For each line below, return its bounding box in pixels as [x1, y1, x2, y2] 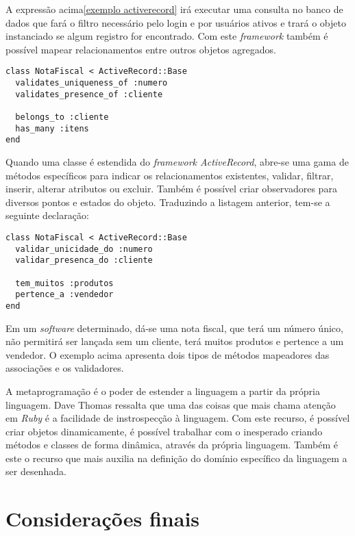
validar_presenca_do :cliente [15, 255, 153, 266]
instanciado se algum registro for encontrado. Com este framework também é [5, 29, 328, 43]
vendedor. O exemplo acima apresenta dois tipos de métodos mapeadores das [5, 347, 330, 361]
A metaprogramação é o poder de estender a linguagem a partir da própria [5, 383, 320, 398]
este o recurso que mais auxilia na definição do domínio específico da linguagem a [5, 450, 347, 465]
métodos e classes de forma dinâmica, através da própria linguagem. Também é [5, 437, 339, 452]
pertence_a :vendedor [15, 290, 114, 300]
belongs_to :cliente [15, 112, 109, 122]
